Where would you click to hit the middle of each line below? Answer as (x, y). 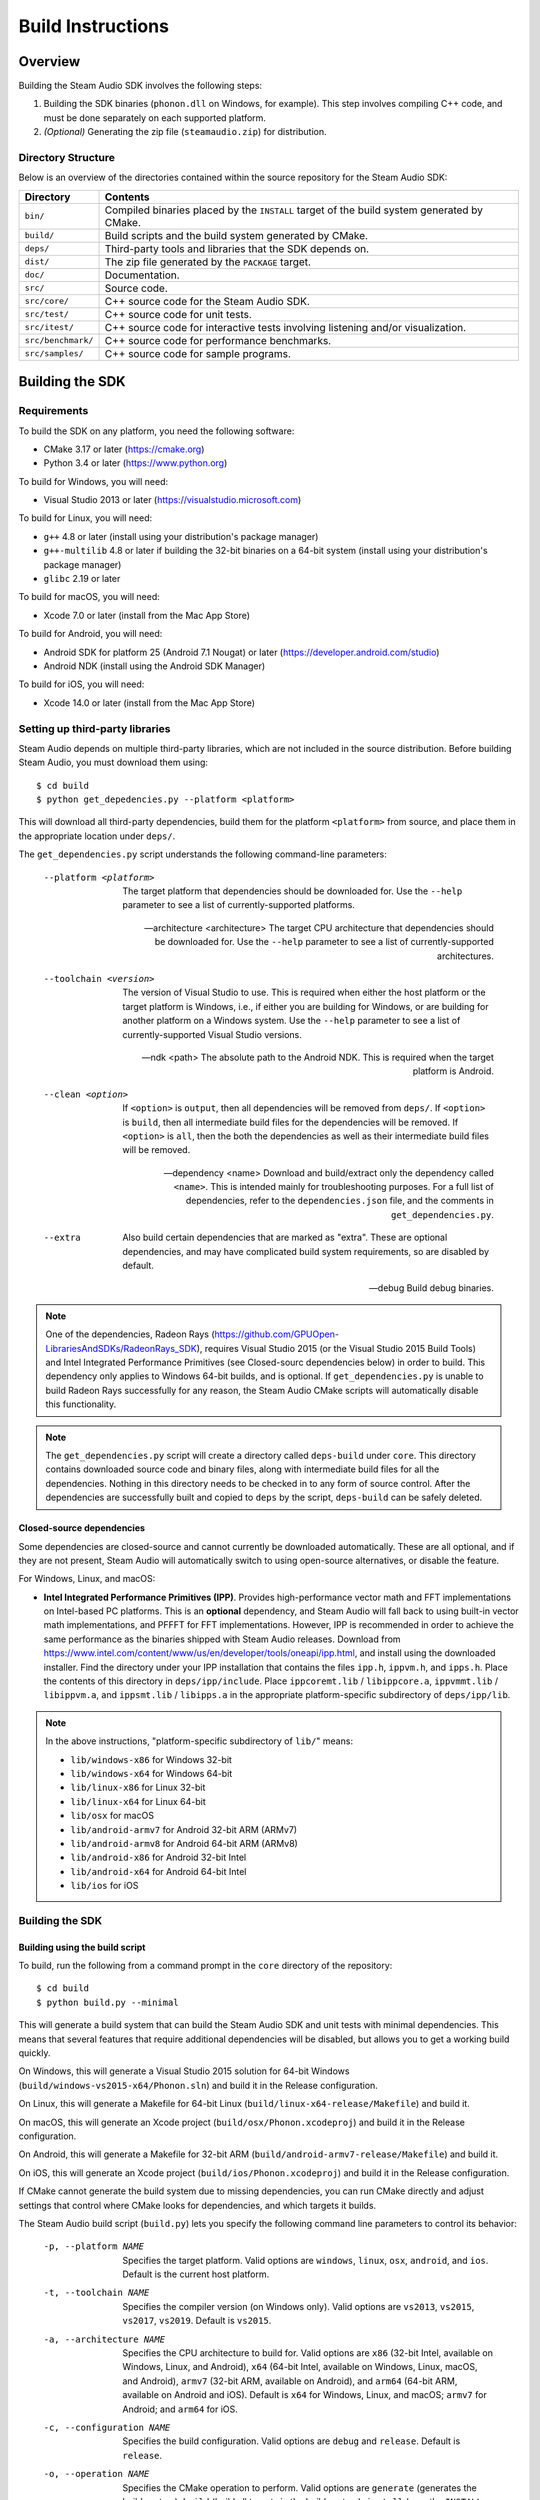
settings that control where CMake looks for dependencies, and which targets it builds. (197, 2205)
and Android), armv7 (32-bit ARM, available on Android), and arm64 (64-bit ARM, (290, 2381)
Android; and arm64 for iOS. (180, 2409)
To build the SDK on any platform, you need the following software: (156, 431)
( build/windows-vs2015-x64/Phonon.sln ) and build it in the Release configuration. (198, 2085)
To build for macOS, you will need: (89, 597)
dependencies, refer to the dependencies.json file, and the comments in (339, 1201)
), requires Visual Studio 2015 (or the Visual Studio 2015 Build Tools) (336, 1348)
